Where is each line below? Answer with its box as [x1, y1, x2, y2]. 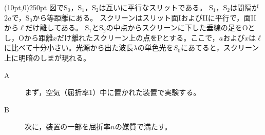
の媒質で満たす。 [115, 121, 172, 132]
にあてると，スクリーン [180, 42, 259, 53]
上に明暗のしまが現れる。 [4, 52, 90, 63]
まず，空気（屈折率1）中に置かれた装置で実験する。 [25, 87, 201, 98]
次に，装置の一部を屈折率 [25, 121, 111, 132]
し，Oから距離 [4, 32, 53, 43]
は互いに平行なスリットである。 [99, 2, 207, 12]
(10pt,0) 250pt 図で [4, 2, 64, 12]
